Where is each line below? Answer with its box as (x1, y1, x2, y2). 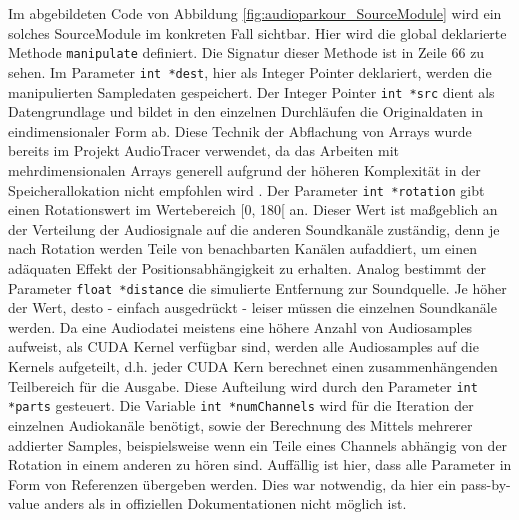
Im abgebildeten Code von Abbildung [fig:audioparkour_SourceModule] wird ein (8, 3, 502, 23)
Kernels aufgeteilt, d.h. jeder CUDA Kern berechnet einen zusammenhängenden (8, 356, 498, 376)
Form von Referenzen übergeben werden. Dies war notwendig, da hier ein (8, 473, 457, 494)
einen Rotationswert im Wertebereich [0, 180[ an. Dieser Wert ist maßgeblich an (8, 199, 498, 220)
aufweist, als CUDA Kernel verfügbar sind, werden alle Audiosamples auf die (8, 336, 479, 357)
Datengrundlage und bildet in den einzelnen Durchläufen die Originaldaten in (8, 101, 484, 122)
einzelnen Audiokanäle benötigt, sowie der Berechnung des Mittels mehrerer (8, 414, 473, 435)
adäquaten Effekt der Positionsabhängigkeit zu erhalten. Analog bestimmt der (8, 257, 486, 278)
